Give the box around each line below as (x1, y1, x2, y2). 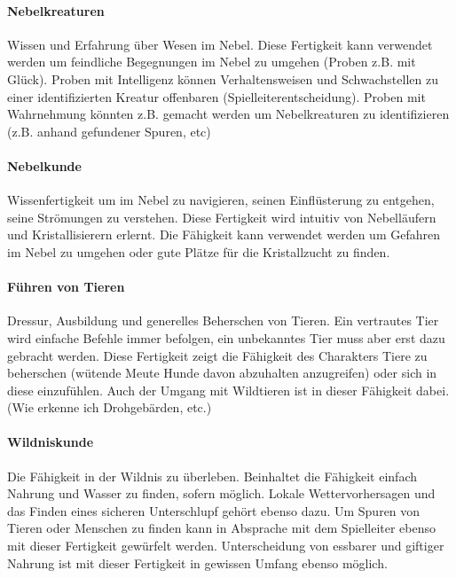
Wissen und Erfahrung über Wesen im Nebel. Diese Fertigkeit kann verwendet (7, 35, 433, 53)
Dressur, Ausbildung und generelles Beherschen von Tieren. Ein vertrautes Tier (7, 311, 439, 330)
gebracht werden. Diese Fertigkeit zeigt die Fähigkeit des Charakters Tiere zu (7, 346, 428, 364)
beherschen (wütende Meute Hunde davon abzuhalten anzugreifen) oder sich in (7, 363, 437, 382)
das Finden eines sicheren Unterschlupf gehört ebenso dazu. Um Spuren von (7, 501, 421, 519)
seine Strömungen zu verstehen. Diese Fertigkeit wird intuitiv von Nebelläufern (7, 207, 436, 226)
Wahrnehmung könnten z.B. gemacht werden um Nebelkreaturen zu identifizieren (7, 105, 450, 123)
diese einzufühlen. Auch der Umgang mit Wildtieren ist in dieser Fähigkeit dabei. (7, 380, 450, 399)
